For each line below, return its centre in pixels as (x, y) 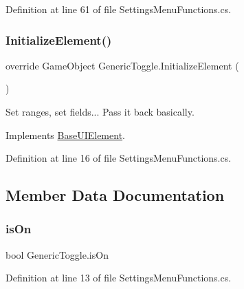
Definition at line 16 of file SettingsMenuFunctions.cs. (119, 158)
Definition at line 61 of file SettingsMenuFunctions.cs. (119, 9)
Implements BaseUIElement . (65, 135)
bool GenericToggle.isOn (57, 254)
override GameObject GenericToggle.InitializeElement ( (122, 65)
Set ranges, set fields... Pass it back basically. (100, 111)
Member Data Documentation (115, 195)
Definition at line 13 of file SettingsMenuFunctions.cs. (119, 278)
